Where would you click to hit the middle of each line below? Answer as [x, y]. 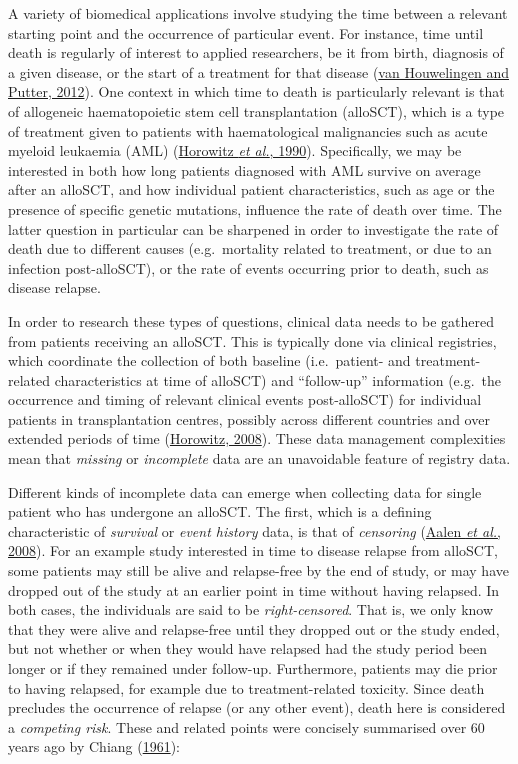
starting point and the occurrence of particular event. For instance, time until [246, 32]
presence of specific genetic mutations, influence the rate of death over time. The [255, 208]
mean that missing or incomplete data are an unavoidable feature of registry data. [259, 458]
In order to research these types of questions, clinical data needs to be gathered [251, 320]
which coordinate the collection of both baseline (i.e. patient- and [209, 360]
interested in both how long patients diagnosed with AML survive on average [244, 169]
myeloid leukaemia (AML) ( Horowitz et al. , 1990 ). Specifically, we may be [235, 150]
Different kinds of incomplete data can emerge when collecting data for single [245, 491]
